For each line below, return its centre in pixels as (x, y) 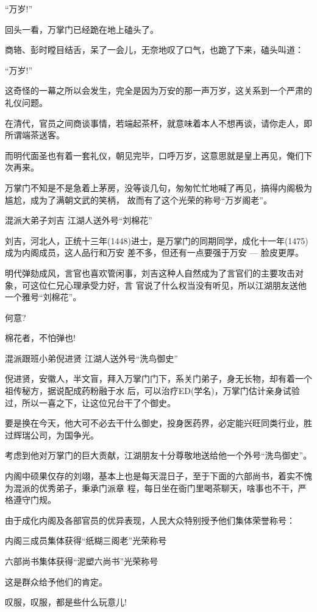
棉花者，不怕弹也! (40, 338)
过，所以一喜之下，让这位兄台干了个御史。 (90, 402)
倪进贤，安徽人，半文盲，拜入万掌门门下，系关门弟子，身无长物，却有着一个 (158, 378)
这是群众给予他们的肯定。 (56, 581)
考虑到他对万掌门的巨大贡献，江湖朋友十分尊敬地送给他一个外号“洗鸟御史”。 (158, 455)
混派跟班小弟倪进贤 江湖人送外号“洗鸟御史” (91, 358)
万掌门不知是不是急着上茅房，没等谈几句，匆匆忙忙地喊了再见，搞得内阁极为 (158, 187)
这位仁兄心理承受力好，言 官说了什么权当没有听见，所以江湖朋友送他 (168, 285)
